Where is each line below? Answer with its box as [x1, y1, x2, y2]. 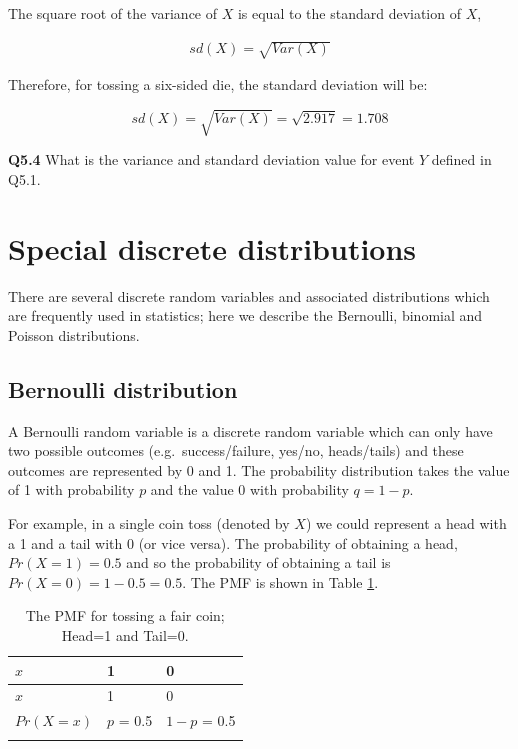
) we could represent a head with [305, 512, 507, 533]
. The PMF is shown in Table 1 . [182, 571, 379, 592]
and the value [150, 479, 234, 500]
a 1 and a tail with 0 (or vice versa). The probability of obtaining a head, [8, 532, 458, 553]
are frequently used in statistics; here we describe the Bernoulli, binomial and [8, 305, 483, 326]
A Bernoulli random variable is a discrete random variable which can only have [8, 420, 493, 441]
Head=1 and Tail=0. [61, 624, 189, 645]
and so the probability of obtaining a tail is [126, 552, 391, 573]
